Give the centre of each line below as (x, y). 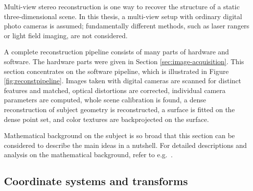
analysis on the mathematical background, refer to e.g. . (88, 155)
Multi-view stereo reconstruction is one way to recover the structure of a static (122, 6)
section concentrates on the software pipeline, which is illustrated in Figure (116, 71)
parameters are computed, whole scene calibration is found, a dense (105, 100)
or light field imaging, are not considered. (66, 35)
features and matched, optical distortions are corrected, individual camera (115, 90)
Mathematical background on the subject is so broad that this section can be (119, 135)
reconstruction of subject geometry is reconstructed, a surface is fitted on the (119, 109)
